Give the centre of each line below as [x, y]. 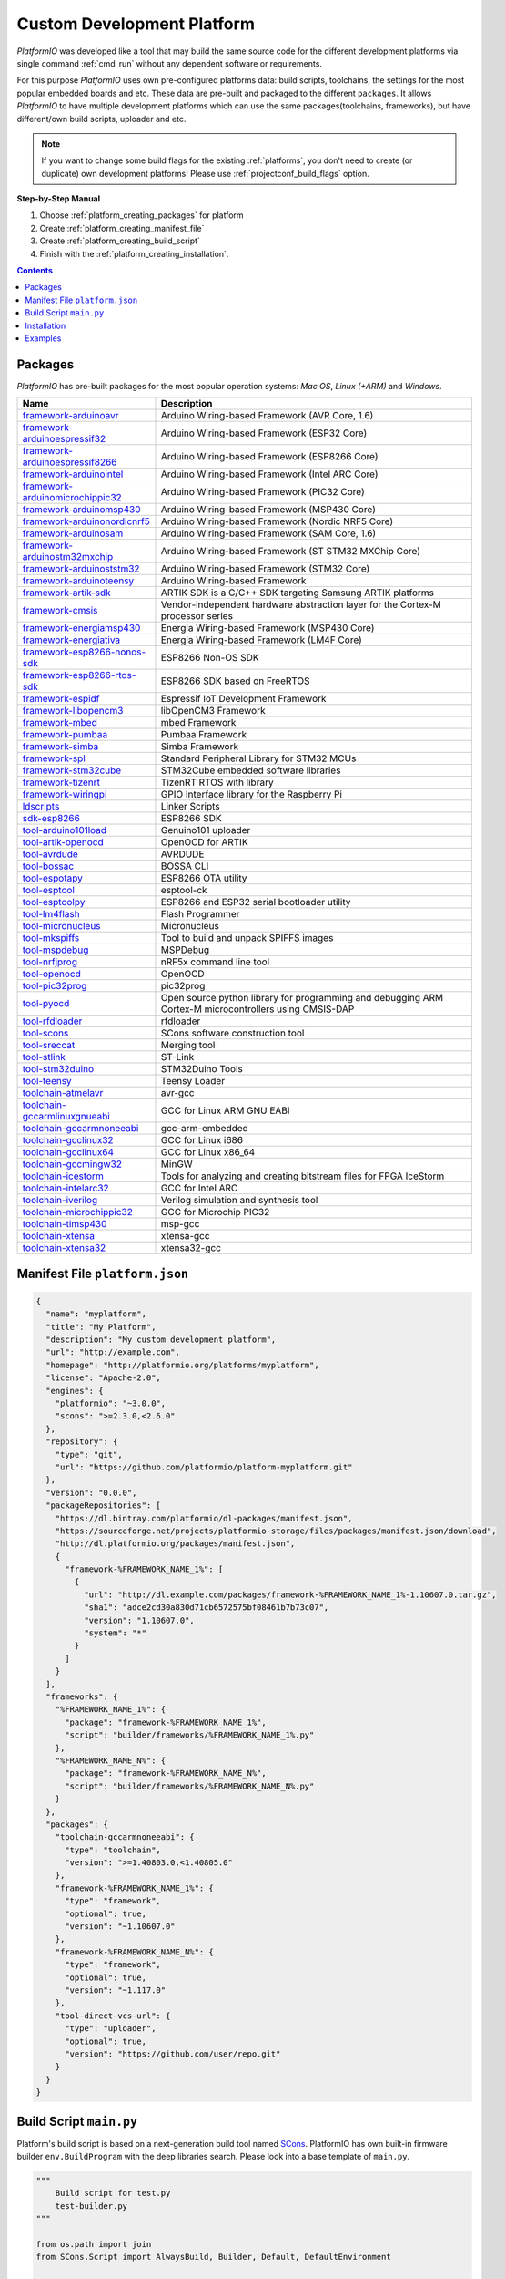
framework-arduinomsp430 [81, 510]
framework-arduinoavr [71, 416]
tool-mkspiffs [51, 938]
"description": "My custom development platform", [161, 1340]
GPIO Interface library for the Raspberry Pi [252, 795]
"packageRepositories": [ [103, 1506]
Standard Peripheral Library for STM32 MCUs [258, 758]
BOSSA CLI [185, 866]
